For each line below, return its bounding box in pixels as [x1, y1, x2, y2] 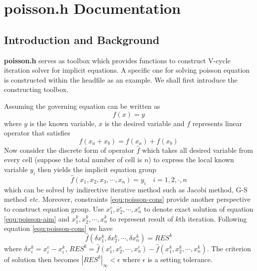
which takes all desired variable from [142, 144, 253, 155]
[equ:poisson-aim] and [4, 213, 70, 224]
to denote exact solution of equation [144, 203, 254, 214]
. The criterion [206, 243, 251, 253]
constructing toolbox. [4, 84, 69, 94]
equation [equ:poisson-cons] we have [4, 223, 113, 233]
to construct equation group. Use [4, 203, 104, 214]
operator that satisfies [4, 128, 70, 138]
